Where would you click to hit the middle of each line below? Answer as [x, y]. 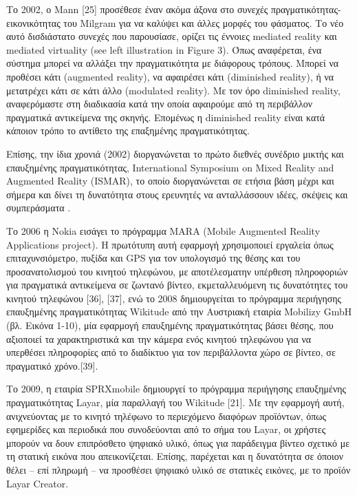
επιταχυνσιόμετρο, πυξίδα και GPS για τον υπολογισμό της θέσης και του [153, 258]
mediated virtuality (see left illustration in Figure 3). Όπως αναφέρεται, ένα [164, 49]
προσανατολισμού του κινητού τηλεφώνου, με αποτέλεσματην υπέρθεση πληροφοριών [177, 271]
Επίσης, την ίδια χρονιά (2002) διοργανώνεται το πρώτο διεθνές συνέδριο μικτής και [175, 153]
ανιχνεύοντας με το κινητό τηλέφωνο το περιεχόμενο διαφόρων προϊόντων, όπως [166, 415]
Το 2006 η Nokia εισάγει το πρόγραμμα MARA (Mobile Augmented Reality [163, 230]
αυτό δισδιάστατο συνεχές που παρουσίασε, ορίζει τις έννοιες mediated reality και [172, 36]
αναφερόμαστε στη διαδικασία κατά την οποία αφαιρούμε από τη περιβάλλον [160, 104]
